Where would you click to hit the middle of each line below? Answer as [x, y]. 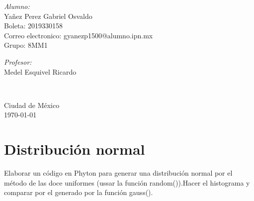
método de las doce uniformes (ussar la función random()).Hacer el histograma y [127, 182]
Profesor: [18, 61]
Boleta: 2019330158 [34, 26]
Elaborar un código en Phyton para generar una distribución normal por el [118, 173]
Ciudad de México [32, 105]
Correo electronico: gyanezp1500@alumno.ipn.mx [79, 35]
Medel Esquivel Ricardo [40, 71]
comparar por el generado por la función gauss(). [79, 192]
